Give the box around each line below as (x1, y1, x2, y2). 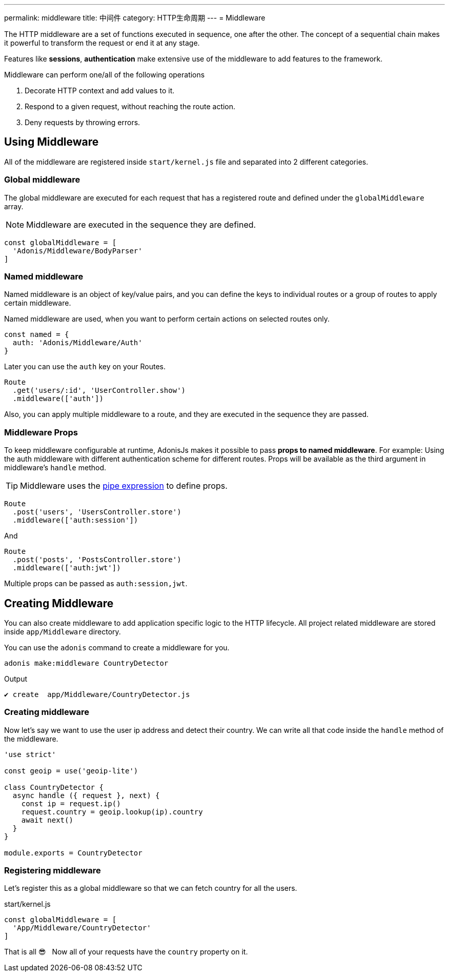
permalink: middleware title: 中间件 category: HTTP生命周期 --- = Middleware (4, 13, 266, 22)
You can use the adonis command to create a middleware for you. (4, 643, 230, 652)
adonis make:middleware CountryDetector (4, 659, 169, 667)
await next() (21, 815, 73, 824)
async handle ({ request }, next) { (12, 791, 160, 800)
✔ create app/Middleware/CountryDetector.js (4, 690, 190, 699)
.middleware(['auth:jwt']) (12, 564, 121, 572)
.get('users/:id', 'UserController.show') (12, 386, 186, 395)
